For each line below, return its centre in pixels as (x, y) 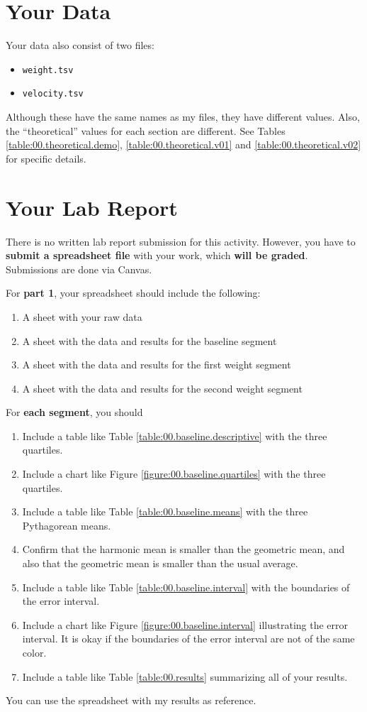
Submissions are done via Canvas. (79, 269)
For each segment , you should (74, 412)
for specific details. (46, 158)
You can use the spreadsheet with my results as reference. (131, 700)
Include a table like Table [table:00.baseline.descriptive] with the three (175, 436)
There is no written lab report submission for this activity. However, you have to (181, 241)
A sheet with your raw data (82, 316)
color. (34, 652)
